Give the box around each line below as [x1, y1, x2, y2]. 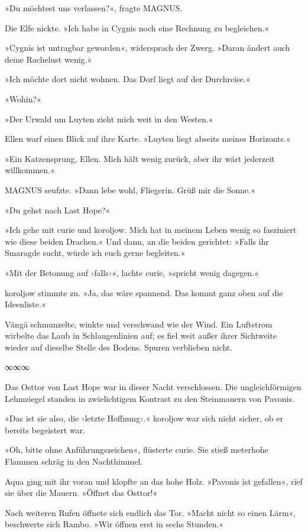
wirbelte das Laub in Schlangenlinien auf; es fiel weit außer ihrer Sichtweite [5, 329, 277, 342]
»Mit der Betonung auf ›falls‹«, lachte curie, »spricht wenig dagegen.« [5, 266, 259, 278]
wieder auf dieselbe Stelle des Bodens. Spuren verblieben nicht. [5, 340, 233, 353]
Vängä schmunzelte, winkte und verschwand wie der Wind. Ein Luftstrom [5, 317, 273, 330]
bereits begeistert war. [5, 423, 85, 436]
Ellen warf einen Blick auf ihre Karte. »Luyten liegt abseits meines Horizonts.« [5, 132, 291, 145]
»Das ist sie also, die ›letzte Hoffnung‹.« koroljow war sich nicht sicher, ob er [5, 412, 283, 424]
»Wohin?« [5, 92, 41, 105]
